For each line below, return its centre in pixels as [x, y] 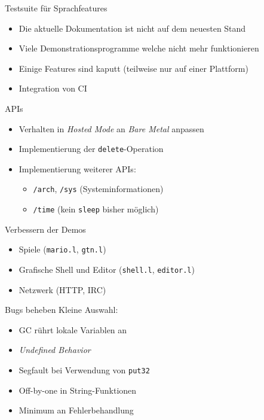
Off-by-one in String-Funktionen [78, 390]
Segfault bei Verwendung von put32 [84, 370]
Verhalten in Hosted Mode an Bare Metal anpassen [111, 128]
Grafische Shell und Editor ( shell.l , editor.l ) [107, 269]
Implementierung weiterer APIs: [77, 168]
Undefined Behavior [55, 350]
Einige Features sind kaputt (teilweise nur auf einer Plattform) [133, 68]
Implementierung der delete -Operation [91, 149]
